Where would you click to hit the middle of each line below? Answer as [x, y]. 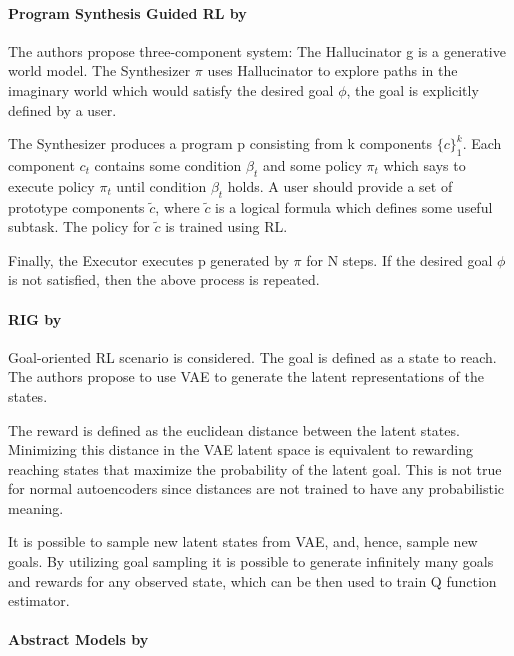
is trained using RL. [226, 226]
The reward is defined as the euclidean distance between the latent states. [234, 429]
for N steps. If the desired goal [399, 259]
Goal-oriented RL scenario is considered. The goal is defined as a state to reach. [252, 356]
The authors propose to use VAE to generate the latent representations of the [246, 376]
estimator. [39, 600]
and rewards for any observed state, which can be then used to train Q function [252, 580]
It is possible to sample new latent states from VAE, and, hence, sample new [243, 541]
